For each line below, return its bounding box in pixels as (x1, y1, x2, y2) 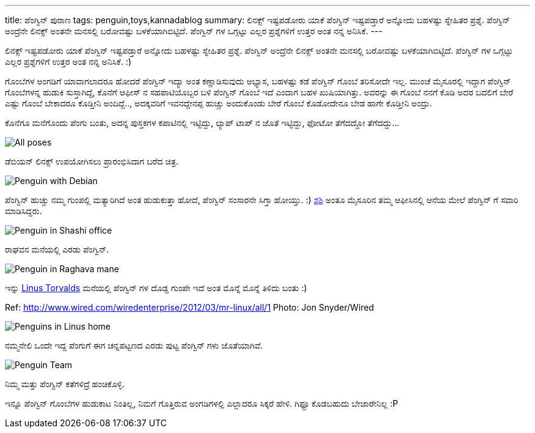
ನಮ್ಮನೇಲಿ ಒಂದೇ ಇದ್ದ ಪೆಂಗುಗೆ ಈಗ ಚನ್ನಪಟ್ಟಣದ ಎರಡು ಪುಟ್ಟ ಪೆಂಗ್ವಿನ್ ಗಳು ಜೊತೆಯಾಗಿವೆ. (5, 340, 263, 350)
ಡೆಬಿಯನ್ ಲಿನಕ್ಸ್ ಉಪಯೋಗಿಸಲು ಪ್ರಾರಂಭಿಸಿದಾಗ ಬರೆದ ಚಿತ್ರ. (5, 156, 179, 166)
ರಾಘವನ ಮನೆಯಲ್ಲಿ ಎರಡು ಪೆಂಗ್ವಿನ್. (5, 244, 109, 254)
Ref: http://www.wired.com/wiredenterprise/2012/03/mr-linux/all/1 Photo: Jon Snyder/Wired (5, 302, 374, 313)
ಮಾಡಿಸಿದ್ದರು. (5, 205, 42, 216)
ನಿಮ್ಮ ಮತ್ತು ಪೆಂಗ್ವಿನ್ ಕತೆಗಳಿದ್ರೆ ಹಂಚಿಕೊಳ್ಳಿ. (5, 379, 125, 389)
